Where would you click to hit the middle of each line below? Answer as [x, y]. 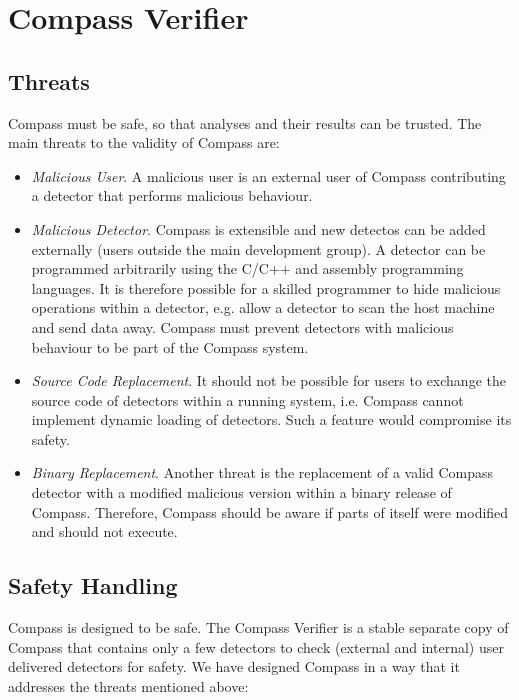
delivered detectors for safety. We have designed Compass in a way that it [234, 666]
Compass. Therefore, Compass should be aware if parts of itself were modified [270, 511]
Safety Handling [93, 585]
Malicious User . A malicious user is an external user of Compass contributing [268, 175]
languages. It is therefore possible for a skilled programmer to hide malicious [266, 287]
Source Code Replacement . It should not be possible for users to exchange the [268, 380]
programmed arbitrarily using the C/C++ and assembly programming [247, 268]
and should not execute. [104, 531]
